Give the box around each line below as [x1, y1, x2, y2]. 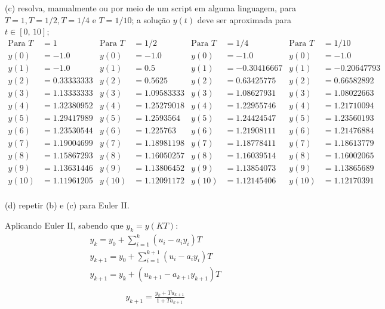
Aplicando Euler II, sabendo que [5, 219, 124, 231]
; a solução [131, 13, 171, 26]
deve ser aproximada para [197, 13, 292, 26]
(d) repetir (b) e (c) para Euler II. [5, 199, 130, 211]
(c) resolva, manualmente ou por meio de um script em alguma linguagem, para [5, 2, 296, 14]
